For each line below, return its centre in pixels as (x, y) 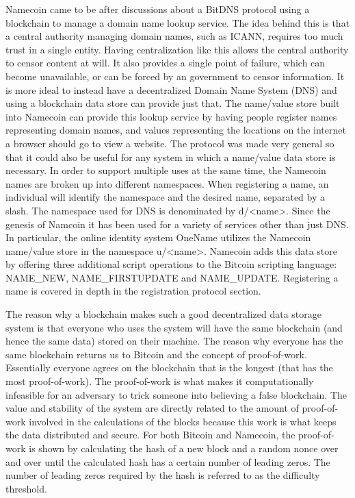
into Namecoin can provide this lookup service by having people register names (171, 116)
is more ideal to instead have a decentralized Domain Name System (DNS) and (171, 89)
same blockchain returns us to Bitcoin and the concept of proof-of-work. (156, 354)
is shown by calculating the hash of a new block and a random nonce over (184, 448)
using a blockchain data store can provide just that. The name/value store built (173, 103)
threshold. (26, 488)
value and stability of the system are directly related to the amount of (152, 408)
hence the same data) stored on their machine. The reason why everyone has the (174, 341)
